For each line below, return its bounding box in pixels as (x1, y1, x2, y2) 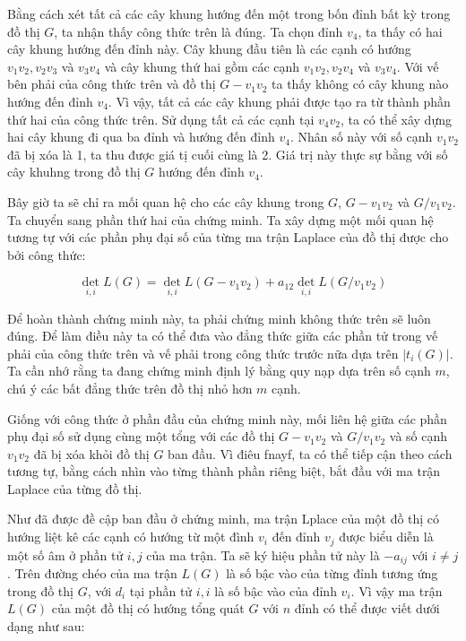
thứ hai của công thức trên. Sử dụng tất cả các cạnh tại (7, 109, 315, 128)
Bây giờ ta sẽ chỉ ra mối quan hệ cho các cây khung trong (7, 192, 324, 211)
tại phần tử (129, 581, 193, 600)
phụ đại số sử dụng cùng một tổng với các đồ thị (7, 427, 275, 446)
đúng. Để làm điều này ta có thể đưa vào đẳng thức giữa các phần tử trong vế (7, 326, 438, 345)
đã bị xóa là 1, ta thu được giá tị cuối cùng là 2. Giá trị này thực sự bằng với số (7, 144, 448, 163)
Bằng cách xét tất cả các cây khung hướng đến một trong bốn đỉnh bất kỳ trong (7, 4, 451, 22)
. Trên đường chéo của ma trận (7, 563, 177, 582)
